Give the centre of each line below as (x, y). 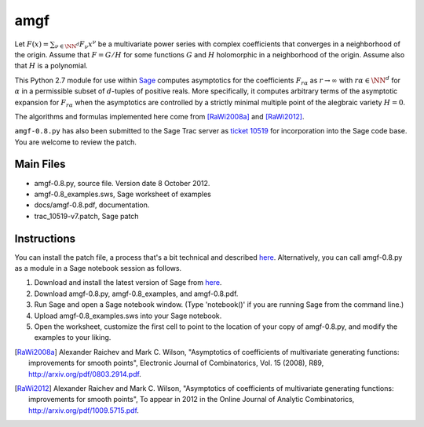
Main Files (40, 164)
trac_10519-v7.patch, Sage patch (86, 216)
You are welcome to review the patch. (76, 142)
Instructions (45, 238)
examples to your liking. (73, 338)
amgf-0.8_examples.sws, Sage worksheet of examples (123, 194)
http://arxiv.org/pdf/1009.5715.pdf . (84, 410)
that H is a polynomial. (51, 66)
